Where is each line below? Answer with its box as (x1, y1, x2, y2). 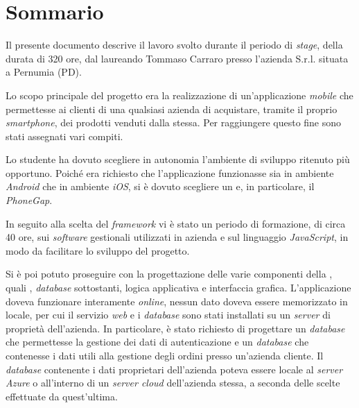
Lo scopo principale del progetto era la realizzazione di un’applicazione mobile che (6, 87, 353, 102)
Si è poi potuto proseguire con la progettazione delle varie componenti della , (6, 266, 333, 281)
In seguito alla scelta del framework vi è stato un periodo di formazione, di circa (6, 216, 346, 230)
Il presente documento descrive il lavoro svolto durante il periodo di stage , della (6, 37, 343, 52)
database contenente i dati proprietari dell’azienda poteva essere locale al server (6, 362, 343, 376)
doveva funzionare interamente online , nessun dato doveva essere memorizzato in (6, 294, 348, 308)
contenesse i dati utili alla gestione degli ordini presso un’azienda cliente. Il (6, 348, 324, 362)
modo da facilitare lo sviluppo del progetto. (6, 243, 190, 257)
